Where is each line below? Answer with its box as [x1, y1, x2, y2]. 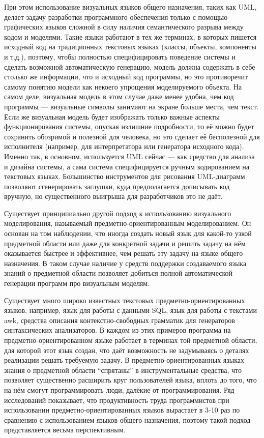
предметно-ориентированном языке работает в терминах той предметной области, [4, 335, 257, 345]
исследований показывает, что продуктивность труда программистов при [4, 394, 229, 405]
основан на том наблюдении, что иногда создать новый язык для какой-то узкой [4, 228, 252, 239]
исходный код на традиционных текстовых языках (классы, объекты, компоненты [4, 41, 256, 52]
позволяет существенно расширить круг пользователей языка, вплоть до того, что [4, 374, 257, 385]
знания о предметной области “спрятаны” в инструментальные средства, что [4, 364, 242, 375]
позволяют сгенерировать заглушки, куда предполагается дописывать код [4, 181, 230, 191]
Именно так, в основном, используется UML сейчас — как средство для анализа [4, 151, 255, 161]
